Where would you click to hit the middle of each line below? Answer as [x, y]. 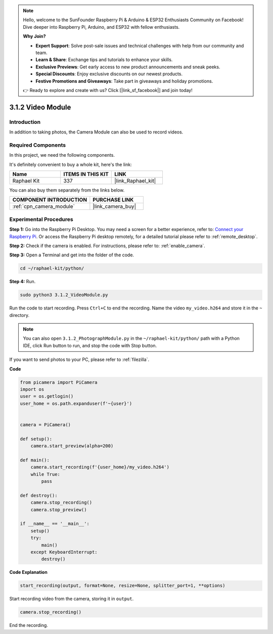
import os [32, 389]
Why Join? [34, 36]
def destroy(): [39, 495]
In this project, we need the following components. [62, 155]
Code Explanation [28, 572]
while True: [45, 474]
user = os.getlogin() [47, 396]
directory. [19, 315]
